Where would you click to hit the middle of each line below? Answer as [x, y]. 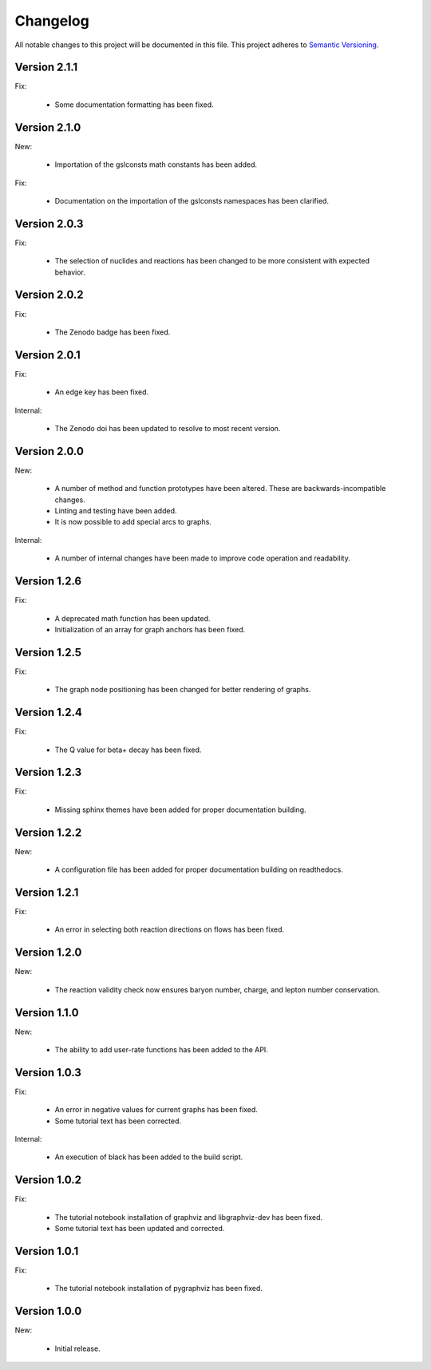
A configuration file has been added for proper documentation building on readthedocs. [199, 869]
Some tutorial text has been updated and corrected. [140, 1229]
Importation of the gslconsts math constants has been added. [156, 164]
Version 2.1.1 [46, 67]
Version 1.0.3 [48, 1073]
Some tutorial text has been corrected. [118, 1121]
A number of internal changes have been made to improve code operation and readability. [203, 558]
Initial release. [77, 1348]
